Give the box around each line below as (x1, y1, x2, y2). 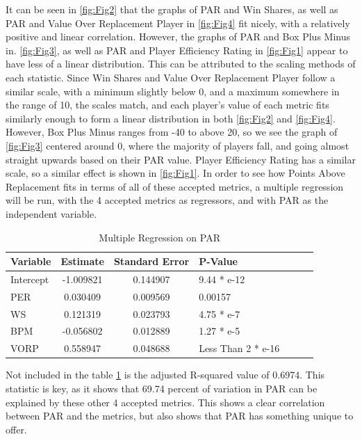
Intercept (10, 271, 49, 286)
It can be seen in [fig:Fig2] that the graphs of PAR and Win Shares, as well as (6, 2, 338, 16)
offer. (6, 422, 27, 436)
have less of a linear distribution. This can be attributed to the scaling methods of (6, 56, 356, 71)
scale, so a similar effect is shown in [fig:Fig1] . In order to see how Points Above (6, 166, 345, 180)
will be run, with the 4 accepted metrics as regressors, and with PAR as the (6, 193, 329, 207)
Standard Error (113, 254, 190, 269)
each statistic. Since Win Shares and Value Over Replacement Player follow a (6, 70, 336, 84)
